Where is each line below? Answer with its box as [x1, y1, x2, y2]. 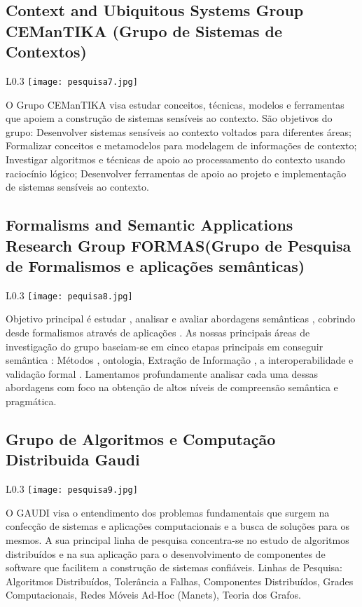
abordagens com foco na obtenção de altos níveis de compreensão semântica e [6, 380, 338, 395]
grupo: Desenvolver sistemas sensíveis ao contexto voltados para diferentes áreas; [6, 124, 351, 139]
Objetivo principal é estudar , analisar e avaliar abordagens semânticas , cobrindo [6, 311, 356, 326]
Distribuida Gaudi [6, 449, 140, 470]
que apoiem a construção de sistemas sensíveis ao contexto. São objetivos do [6, 111, 333, 125]
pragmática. [6, 394, 57, 408]
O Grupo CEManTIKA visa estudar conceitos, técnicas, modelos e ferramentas [6, 97, 344, 111]
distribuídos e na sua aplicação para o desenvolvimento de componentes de [6, 546, 326, 561]
